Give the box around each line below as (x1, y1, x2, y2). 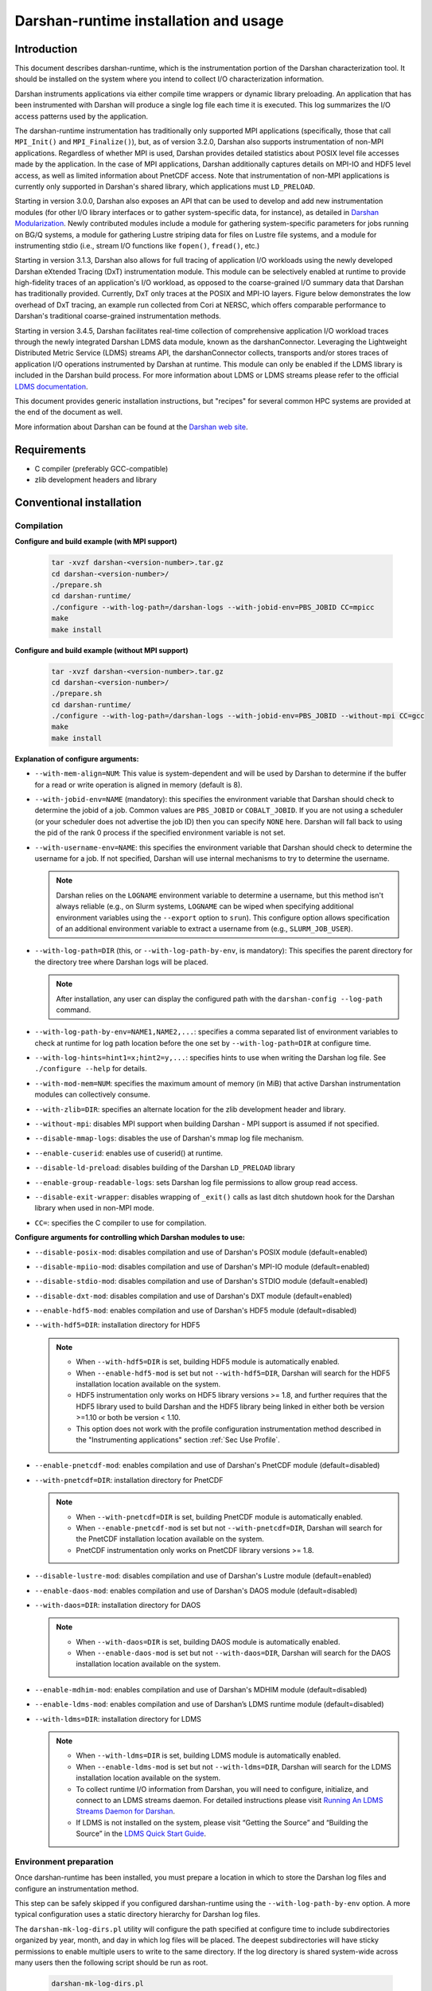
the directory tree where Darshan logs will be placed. (34, 956, 208, 967)
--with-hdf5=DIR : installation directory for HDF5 (34, 1320, 200, 1330)
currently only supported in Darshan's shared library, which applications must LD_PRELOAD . (14, 182, 316, 191)
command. (56, 1004, 91, 1015)
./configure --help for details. (34, 1064, 147, 1074)
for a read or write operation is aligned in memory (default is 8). (34, 780, 243, 789)
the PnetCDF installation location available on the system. (76, 1534, 264, 1544)
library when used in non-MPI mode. (34, 1203, 154, 1213)
